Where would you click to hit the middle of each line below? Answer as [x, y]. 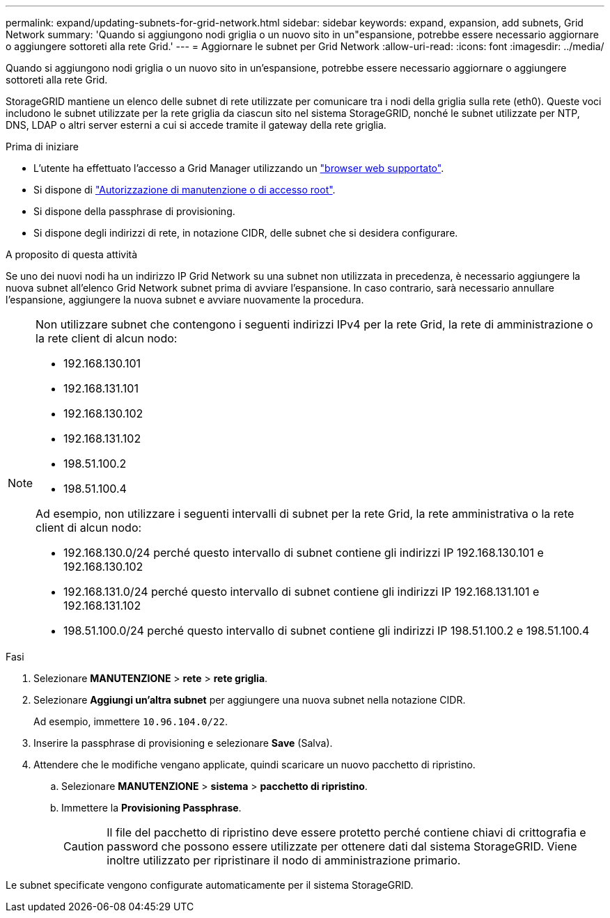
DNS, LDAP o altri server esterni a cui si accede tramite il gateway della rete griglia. [196, 125]
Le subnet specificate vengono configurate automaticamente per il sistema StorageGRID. [210, 885]
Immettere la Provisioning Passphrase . [151, 808]
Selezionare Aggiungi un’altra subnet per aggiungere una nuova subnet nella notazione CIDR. [250, 700]
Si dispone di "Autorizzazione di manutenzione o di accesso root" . [185, 190]
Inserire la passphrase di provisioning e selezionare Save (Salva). [183, 743]
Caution [84, 846]
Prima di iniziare [42, 147]
